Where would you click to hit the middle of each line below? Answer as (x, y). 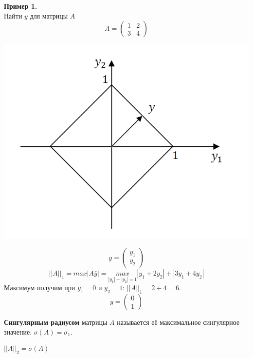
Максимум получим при (40, 288)
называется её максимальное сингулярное (178, 322)
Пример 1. (21, 6)
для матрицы (49, 15)
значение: (18, 331)
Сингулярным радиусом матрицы (56, 322)
